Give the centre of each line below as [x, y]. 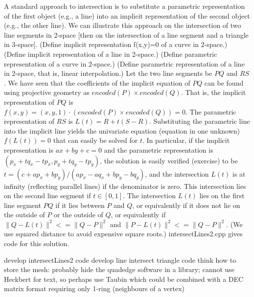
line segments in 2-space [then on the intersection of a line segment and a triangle [126, 34]
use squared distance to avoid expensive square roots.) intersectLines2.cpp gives [123, 234]
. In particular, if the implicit [186, 140]
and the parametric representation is [159, 149]
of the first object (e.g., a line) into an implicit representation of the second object [127, 15]
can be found [224, 82]
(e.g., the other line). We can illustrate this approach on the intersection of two [123, 25]
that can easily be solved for [95, 140]
